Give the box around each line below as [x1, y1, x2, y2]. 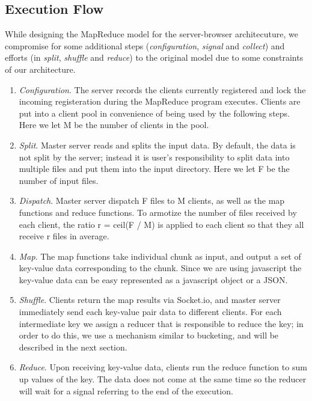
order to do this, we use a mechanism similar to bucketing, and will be [19, 329, 279, 341]
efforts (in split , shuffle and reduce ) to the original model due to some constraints [5, 51, 304, 64]
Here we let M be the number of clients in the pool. [19, 118, 209, 131]
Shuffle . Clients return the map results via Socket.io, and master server [19, 293, 281, 306]
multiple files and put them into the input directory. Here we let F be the [19, 162, 290, 175]
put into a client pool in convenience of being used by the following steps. [19, 106, 290, 119]
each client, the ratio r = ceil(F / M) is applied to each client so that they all [19, 218, 304, 230]
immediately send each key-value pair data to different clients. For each [19, 305, 282, 318]
